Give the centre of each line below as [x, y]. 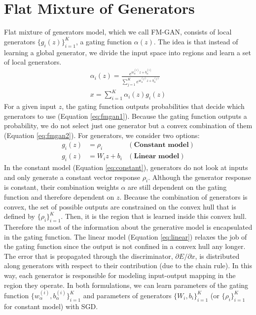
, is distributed [217, 256]
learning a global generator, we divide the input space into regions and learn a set [128, 52]
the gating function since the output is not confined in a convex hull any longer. [125, 246]
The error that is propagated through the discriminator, [89, 256]
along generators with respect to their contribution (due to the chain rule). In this [128, 265]
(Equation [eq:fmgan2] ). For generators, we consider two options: [102, 135]
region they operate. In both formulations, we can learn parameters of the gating [126, 285]
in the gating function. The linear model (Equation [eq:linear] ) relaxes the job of [126, 236]
